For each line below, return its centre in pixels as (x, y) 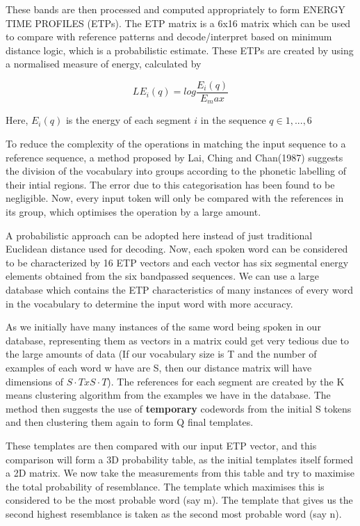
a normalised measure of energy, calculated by (104, 64)
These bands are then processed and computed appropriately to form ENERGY (175, 9)
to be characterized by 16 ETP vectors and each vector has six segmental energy (177, 262)
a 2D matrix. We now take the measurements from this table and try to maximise (180, 473)
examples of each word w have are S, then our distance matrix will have (159, 367)
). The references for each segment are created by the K (226, 381)
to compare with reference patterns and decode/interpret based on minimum (169, 37)
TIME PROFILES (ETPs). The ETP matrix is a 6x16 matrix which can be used (178, 23)
